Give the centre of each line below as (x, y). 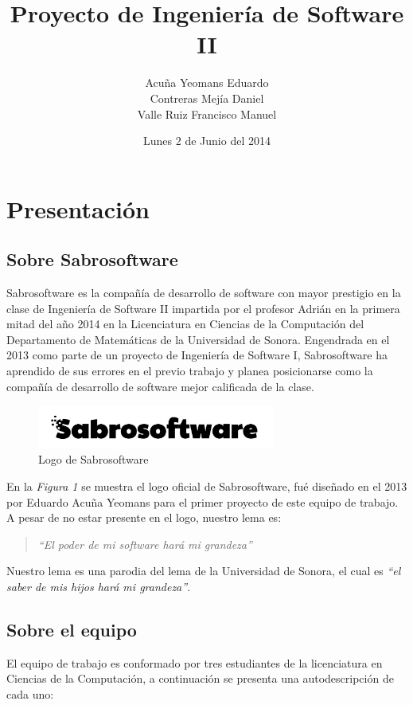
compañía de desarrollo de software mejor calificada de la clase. (160, 386)
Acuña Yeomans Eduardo (207, 82)
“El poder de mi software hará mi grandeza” (145, 544)
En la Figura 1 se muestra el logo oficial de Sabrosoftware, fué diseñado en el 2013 (207, 486)
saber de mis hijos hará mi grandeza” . (99, 586)
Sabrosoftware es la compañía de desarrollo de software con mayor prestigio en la (204, 293)
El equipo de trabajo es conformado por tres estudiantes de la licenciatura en (195, 662)
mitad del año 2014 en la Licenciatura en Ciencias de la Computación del (185, 324)
